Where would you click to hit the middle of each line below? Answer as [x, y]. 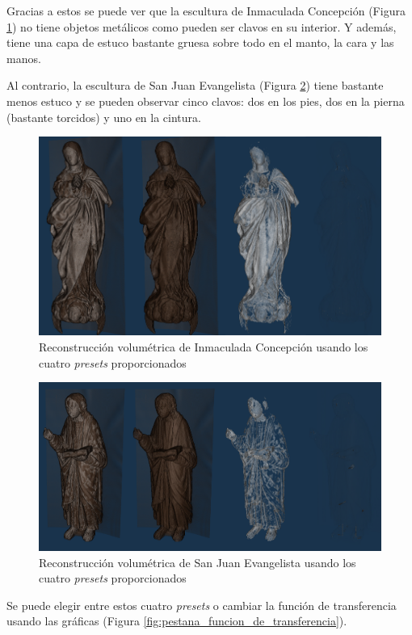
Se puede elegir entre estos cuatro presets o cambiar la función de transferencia [202, 605]
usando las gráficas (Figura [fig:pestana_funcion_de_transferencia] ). [177, 621]
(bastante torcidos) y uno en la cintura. [104, 117]
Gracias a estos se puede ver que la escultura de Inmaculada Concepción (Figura [206, 11]
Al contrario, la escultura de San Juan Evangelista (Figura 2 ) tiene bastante [195, 85]
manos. [24, 58]
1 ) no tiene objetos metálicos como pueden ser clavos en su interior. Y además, [202, 26]
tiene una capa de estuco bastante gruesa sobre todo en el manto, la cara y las [200, 42]
